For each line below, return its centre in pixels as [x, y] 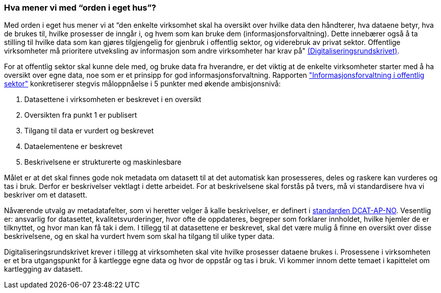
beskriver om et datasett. [46, 195]
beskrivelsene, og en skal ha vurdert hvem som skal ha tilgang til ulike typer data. [139, 236]
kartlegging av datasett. [43, 269]
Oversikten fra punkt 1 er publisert [81, 115]
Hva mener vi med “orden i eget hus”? [80, 8]
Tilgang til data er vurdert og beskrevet [89, 131]
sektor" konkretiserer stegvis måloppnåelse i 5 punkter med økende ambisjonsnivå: [143, 84]
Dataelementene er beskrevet [73, 146]
